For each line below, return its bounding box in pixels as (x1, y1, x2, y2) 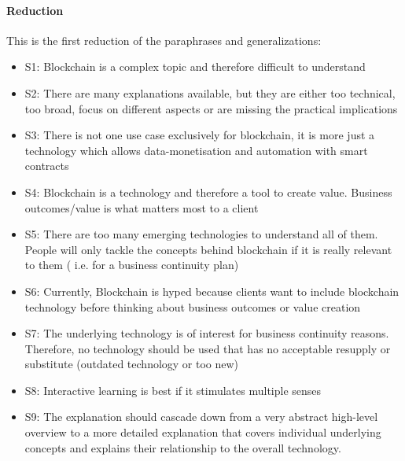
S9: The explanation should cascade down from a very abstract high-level (24, 408, 378, 425)
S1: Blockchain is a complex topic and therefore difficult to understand (24, 58, 366, 75)
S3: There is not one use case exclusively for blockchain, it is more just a (24, 127, 375, 143)
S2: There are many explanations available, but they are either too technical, (24, 84, 396, 101)
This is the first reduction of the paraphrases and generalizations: (6, 31, 322, 48)
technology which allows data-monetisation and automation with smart (24, 142, 368, 158)
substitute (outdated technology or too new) (24, 356, 239, 372)
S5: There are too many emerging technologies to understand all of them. (24, 226, 378, 242)
